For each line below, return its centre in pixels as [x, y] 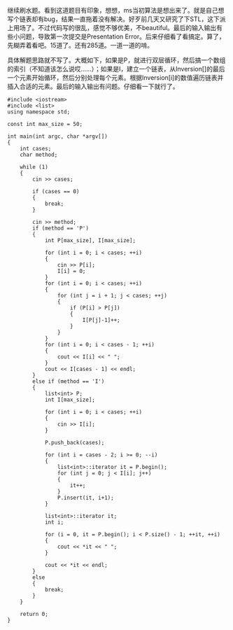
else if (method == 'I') [69, 381]
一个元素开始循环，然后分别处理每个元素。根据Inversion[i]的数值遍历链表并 [115, 78]
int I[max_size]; [70, 400]
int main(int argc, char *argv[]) [58, 136]
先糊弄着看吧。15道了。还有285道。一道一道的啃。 [80, 45]
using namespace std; [39, 112]
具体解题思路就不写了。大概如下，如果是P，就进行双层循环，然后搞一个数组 [116, 60]
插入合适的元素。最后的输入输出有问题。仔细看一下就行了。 [93, 86]
